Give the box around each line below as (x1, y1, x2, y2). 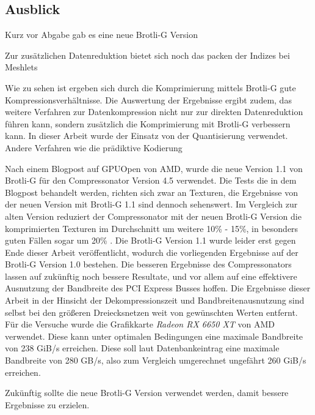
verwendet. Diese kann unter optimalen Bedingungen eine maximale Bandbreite (5, 329, 303, 342)
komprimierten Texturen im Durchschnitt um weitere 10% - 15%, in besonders (5, 222, 299, 234)
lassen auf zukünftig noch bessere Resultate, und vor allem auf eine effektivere (5, 269, 297, 282)
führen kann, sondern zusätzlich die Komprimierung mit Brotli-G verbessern (5, 117, 291, 130)
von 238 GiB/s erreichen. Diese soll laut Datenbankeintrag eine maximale (5, 342, 280, 354)
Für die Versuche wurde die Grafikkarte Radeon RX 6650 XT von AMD (5, 318, 275, 331)
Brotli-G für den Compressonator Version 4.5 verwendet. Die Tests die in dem (5, 174, 297, 187)
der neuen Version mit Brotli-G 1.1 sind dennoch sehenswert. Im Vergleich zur (5, 198, 298, 211)
